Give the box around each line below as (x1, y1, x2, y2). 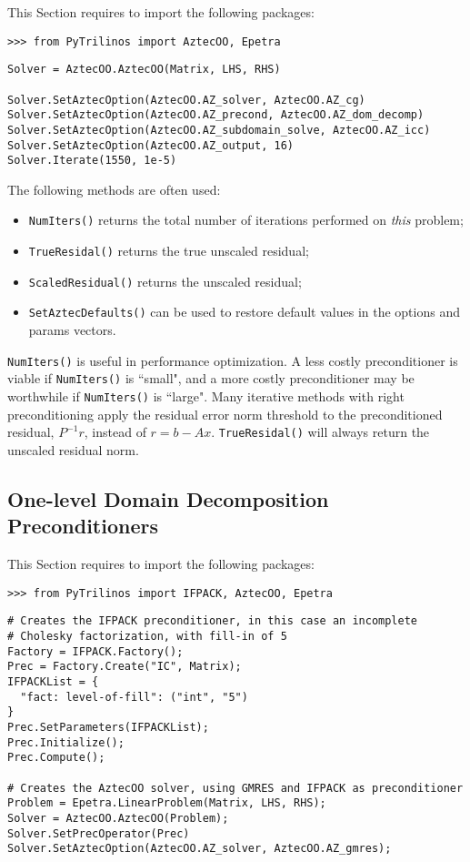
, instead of (84, 422, 146, 441)
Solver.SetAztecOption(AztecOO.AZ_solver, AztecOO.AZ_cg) (7, 93, 365, 106)
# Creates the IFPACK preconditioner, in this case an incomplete (7, 614, 418, 628)
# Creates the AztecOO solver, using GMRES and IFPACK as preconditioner (7, 781, 464, 795)
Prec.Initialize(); (7, 735, 125, 749)
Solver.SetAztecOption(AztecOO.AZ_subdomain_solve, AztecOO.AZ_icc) (7, 123, 431, 137)
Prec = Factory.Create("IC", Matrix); (7, 660, 242, 674)
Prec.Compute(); (7, 751, 105, 765)
